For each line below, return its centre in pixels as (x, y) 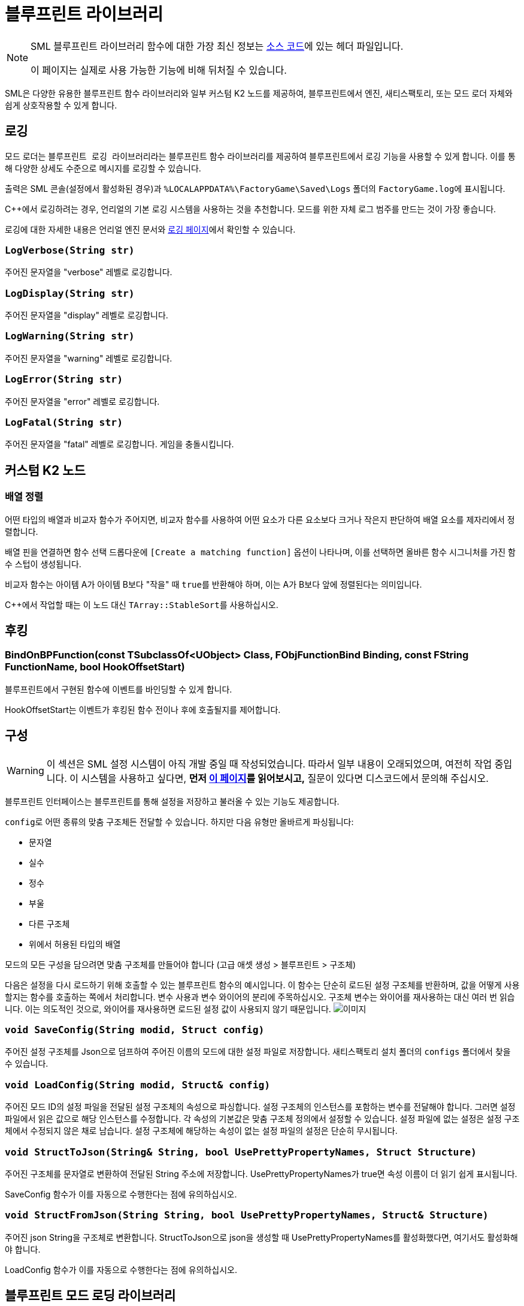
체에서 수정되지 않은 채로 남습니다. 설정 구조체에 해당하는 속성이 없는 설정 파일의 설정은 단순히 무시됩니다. (201, 1131)
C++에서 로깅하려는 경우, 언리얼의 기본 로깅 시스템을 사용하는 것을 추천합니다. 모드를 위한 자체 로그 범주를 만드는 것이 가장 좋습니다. (251, 209)
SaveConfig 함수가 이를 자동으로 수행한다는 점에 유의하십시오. (121, 1194)
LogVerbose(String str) (70, 250)
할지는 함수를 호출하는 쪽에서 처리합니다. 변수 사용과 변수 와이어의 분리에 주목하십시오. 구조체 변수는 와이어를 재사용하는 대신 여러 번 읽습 (260, 997)
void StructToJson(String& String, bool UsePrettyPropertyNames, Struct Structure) (241, 1152)
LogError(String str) (64, 380)
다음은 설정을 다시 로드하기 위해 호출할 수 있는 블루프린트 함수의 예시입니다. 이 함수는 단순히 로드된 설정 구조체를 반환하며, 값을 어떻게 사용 (262, 985)
